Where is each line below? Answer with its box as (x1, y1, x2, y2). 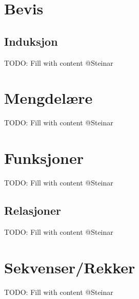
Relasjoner (4, 202, 62, 218)
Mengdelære (4, 87, 93, 108)
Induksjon (4, 33, 58, 49)
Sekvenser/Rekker (4, 256, 135, 277)
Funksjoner (4, 147, 84, 169)
